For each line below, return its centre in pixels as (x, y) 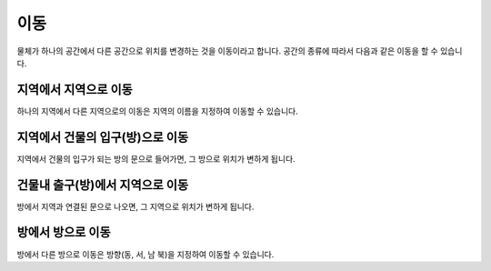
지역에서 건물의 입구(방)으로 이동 (103, 137)
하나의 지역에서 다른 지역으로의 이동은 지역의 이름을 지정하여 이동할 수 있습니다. (158, 111)
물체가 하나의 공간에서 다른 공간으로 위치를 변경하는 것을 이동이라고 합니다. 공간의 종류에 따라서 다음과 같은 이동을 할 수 (227, 51)
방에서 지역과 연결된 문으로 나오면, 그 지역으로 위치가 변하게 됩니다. (135, 206)
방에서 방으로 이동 (64, 232)
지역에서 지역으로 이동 (75, 90)
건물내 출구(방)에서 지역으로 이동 (103, 185)
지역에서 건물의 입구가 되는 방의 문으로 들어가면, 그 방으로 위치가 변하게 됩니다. (156, 158)
